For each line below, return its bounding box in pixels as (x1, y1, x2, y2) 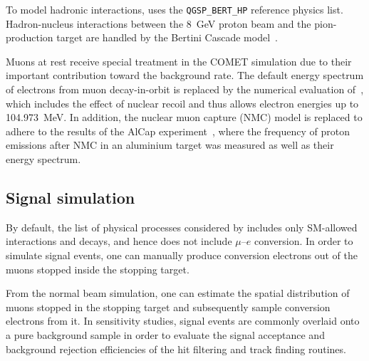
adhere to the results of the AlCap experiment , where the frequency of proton (6, 123, 350, 138)
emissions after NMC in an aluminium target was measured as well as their (6, 137, 334, 152)
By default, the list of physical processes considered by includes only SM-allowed (6, 219, 358, 234)
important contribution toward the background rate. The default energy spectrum (6, 68, 364, 83)
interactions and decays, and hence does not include (6, 234, 232, 248)
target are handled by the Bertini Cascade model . (56, 30, 278, 45)
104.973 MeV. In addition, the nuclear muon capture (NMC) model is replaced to (6, 110, 363, 125)
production (6, 30, 53, 45)
